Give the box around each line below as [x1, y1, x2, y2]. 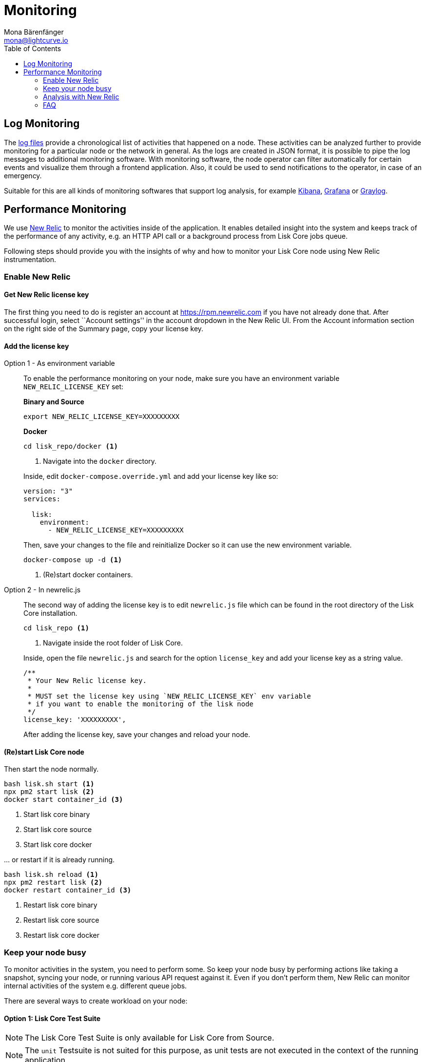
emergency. [4, 171, 42, 180]
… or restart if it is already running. [4, 855, 115, 864]
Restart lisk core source [23, 916, 99, 925]
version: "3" [23, 487, 73, 495]
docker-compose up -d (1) [23, 556, 122, 564]
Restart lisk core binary [23, 901, 97, 910]
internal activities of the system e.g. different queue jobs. [4, 982, 187, 990]
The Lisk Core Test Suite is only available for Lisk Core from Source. [25, 1033, 274, 1043]
